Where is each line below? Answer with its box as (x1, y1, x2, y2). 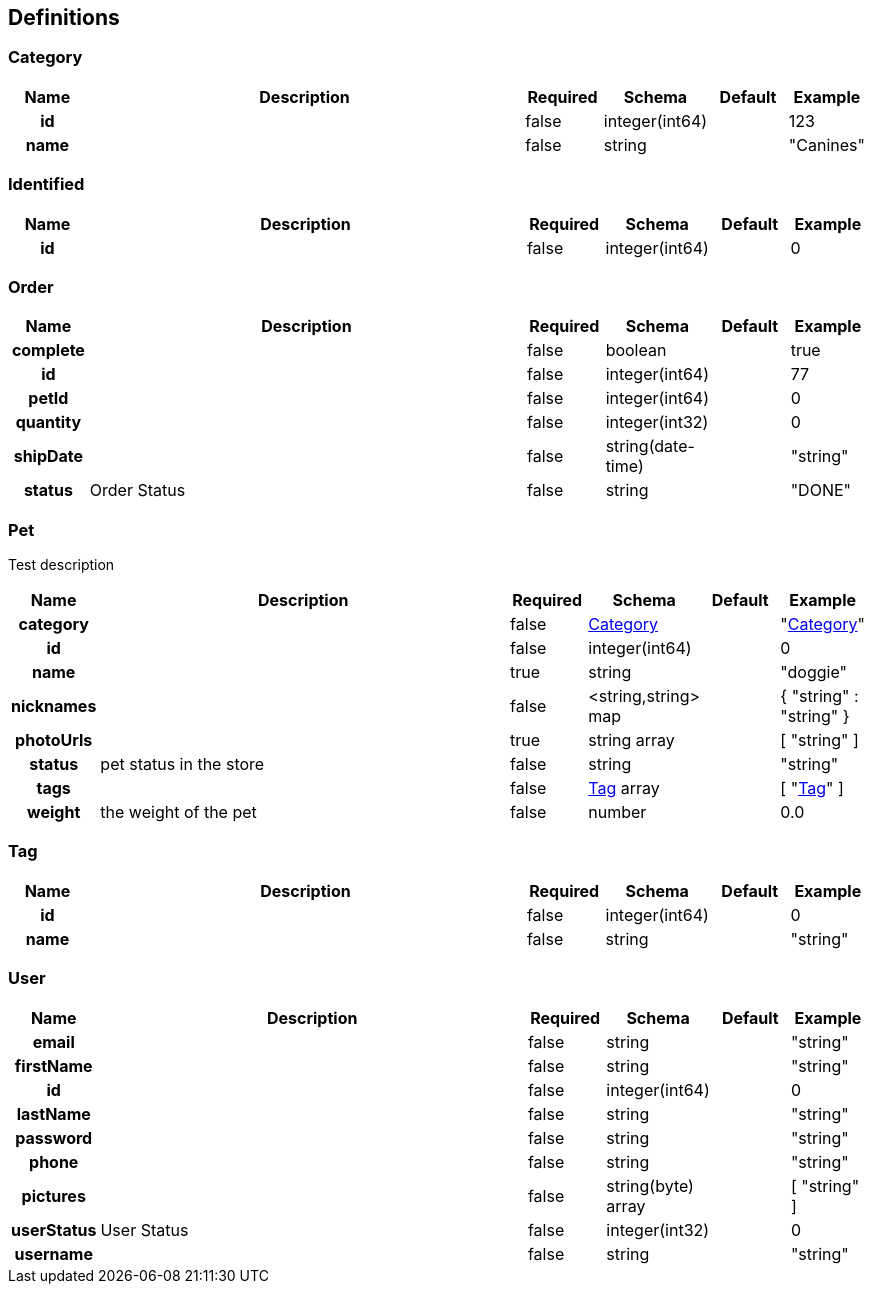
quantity (15, 412, 82, 433)
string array (588, 730, 675, 751)
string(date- (605, 436, 695, 457)
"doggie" (780, 662, 847, 683)
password (15, 1127, 93, 1148)
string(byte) (606, 1175, 694, 1196)
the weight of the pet (100, 802, 257, 823)
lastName (16, 1103, 91, 1124)
